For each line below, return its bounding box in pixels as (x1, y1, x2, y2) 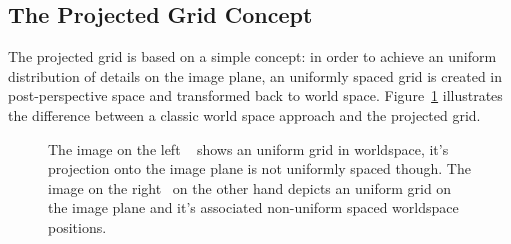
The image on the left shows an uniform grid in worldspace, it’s (48, 138, 449, 159)
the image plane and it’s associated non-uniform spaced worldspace (48, 197, 459, 218)
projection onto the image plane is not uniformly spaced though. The (48, 158, 471, 179)
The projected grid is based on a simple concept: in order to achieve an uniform (8, 46, 497, 67)
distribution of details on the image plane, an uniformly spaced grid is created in (8, 65, 503, 86)
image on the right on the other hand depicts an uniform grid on (48, 177, 452, 198)
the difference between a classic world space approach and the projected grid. (8, 104, 481, 125)
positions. (48, 216, 107, 237)
